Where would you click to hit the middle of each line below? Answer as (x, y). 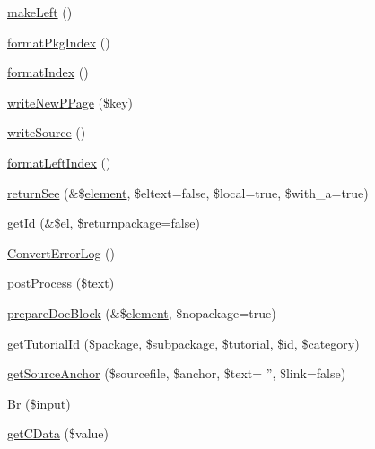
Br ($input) (39, 403)
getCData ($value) (58, 433)
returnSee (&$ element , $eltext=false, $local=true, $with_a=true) (188, 192)
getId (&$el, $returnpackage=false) (104, 223)
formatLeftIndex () (59, 162)
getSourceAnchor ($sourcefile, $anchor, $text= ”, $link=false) (177, 373)
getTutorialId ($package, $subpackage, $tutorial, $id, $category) (183, 343)
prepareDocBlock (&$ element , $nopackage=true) (142, 312)
